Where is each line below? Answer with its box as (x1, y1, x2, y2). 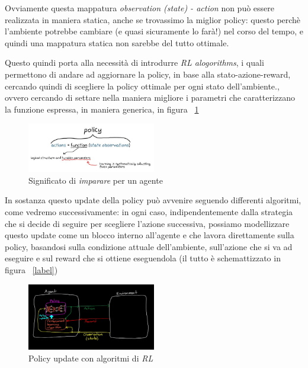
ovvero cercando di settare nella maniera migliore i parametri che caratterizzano (5, 91, 295, 104)
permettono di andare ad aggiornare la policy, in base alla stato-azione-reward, (5, 68, 291, 80)
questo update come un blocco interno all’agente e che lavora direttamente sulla (5, 229, 294, 241)
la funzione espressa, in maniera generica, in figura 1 (5, 103, 199, 115)
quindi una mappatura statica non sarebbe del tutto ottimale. (5, 36, 229, 49)
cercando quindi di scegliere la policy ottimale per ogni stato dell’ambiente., (5, 79, 280, 92)
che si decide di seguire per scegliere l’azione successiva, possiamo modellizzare (5, 217, 290, 229)
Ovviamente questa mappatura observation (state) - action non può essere (5, 2, 275, 14)
